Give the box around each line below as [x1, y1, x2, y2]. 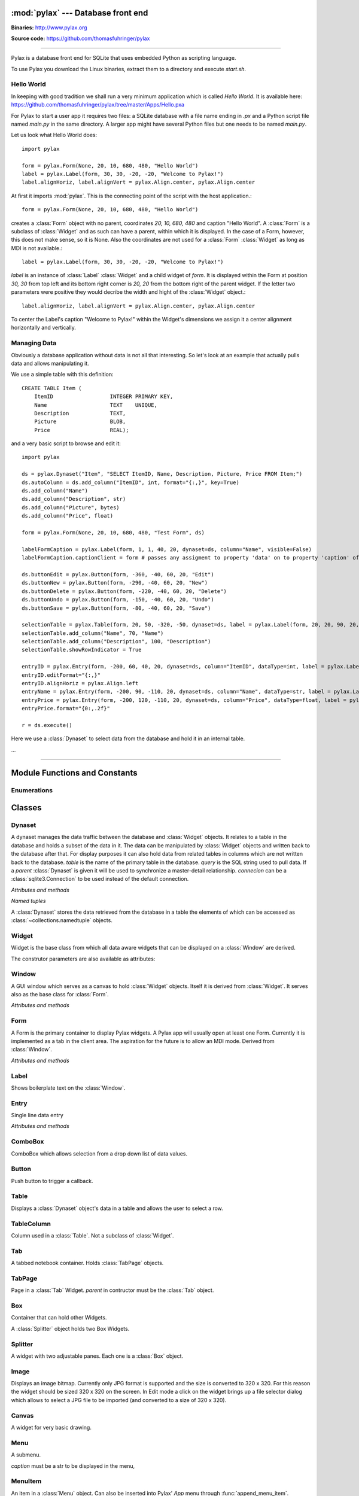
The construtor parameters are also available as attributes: [11, 955, 156, 962]
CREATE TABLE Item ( [22, 385, 82, 391]
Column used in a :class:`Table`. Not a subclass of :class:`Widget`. [11, 1232, 174, 1239]
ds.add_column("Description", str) [22, 495, 126, 503]
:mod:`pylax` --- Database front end [11, 8, 148, 18]
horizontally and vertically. [11, 324, 76, 332]
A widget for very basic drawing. [11, 1424, 92, 1431]
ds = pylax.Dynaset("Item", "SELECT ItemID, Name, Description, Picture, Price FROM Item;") [22, 470, 303, 478]
